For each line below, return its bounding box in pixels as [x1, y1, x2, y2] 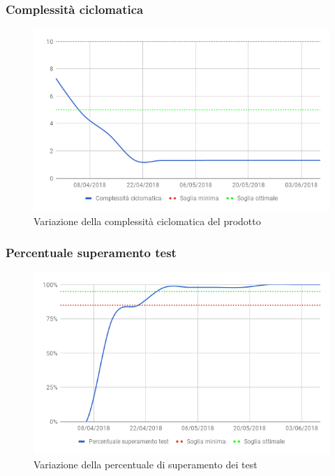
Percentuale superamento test [6, 243, 177, 261]
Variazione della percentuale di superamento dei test [33, 456, 258, 471]
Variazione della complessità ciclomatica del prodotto [33, 213, 261, 228]
